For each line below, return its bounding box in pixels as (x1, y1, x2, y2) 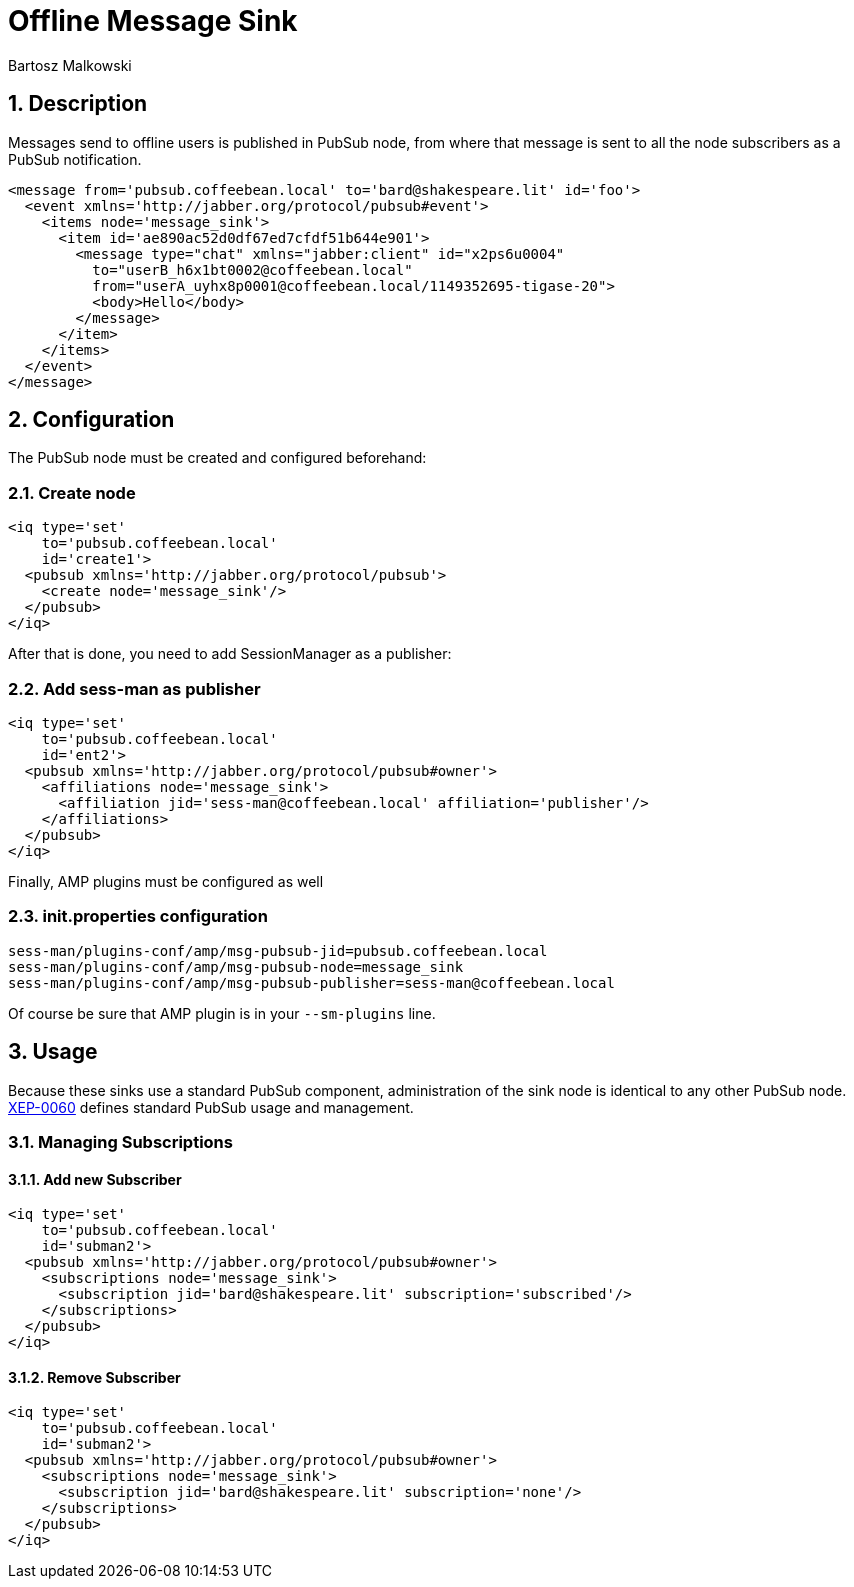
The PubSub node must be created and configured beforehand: (8, 449, 427, 467)
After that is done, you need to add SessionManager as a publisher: (8, 645, 452, 663)
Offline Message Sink (8, 4, 298, 38)
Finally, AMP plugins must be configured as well (8, 872, 324, 890)
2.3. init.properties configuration (8, 906, 268, 927)
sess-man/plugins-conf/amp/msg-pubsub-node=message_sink (8, 958, 464, 975)
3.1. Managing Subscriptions (8, 1131, 233, 1152)
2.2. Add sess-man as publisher (8, 678, 261, 699)
